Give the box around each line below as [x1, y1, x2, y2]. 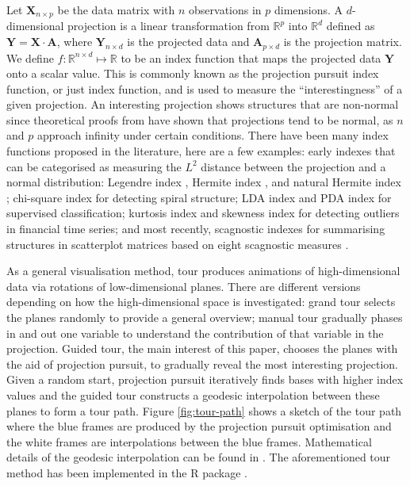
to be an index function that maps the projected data [121, 49, 381, 66]
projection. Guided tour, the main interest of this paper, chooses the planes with [6, 340, 398, 357]
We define [6, 49, 54, 66]
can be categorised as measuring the [6, 158, 182, 174]
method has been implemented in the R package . [6, 464, 247, 480]
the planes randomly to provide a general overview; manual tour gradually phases [6, 309, 403, 325]
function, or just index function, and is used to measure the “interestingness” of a [6, 80, 403, 97]
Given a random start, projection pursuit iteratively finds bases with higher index [6, 371, 404, 388]
